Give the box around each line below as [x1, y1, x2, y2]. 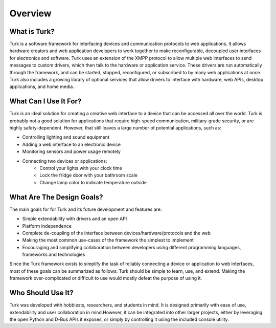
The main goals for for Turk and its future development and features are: [9, 206, 162, 212]
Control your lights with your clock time [39, 165, 123, 171]
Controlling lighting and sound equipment [22, 134, 110, 140]
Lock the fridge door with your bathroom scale [39, 172, 138, 179]
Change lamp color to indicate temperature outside [39, 179, 147, 185]
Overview [9, 8, 52, 19]
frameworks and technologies [22, 251, 85, 258]
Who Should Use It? [9, 289, 74, 297]
